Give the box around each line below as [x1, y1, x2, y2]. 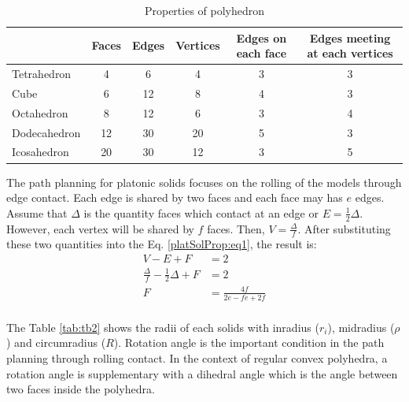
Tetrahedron [12, 65, 72, 82]
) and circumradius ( [6, 334, 106, 351]
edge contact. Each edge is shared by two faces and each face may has [6, 189, 343, 206]
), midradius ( [327, 318, 395, 335]
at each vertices [307, 45, 393, 61]
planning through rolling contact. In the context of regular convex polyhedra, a [6, 349, 388, 366]
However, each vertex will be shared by [6, 220, 194, 236]
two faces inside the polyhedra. [6, 381, 155, 397]
